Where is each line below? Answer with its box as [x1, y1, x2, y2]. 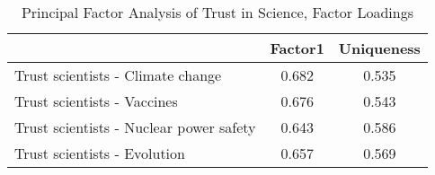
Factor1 [270, 38, 324, 58]
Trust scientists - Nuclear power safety [14, 117, 256, 137]
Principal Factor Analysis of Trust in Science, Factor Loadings [21, 2, 414, 22]
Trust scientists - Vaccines [14, 91, 178, 111]
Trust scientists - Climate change [14, 65, 222, 85]
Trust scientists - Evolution [14, 143, 185, 163]
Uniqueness [338, 38, 421, 58]
